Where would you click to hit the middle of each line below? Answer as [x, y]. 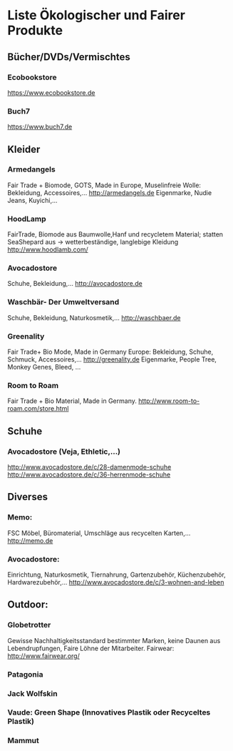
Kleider [24, 149]
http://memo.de [30, 540]
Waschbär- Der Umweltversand [63, 302]
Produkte [35, 30]
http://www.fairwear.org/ [43, 656]
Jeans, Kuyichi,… [33, 200]
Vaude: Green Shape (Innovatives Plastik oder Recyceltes [109, 712]
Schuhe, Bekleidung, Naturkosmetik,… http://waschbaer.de [94, 317]
